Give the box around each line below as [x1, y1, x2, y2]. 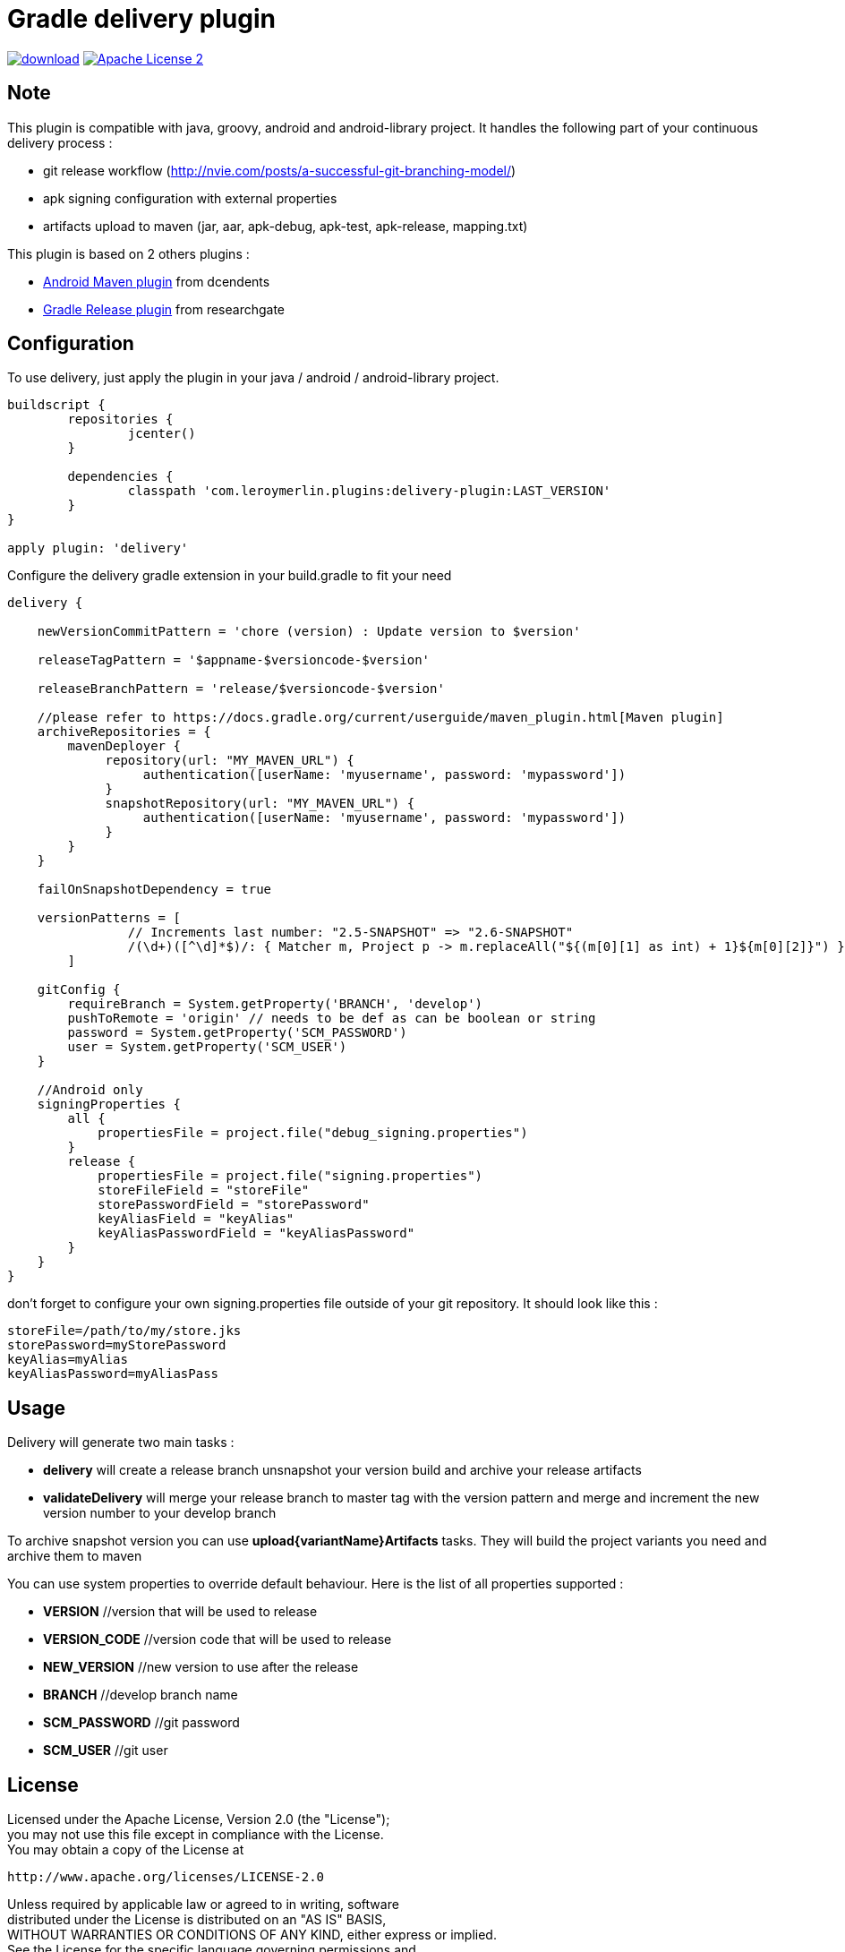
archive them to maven [7, 1548, 142, 1564]
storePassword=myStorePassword [7, 1338, 226, 1353]
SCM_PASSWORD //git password [43, 1715, 240, 1731]
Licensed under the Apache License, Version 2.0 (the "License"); [7, 1811, 390, 1828]
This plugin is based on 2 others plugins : [7, 245, 250, 261]
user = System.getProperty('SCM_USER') [67, 1040, 347, 1055]
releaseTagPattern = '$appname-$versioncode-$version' [37, 653, 431, 668]
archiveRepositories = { [37, 724, 211, 740]
